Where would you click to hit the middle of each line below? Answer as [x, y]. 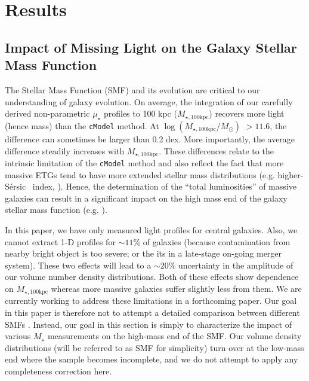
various [18, 336]
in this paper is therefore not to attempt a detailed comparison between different [152, 313]
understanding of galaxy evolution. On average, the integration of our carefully [149, 101]
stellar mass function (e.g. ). [56, 210]
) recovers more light [247, 113]
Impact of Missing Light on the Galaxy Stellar [151, 47]
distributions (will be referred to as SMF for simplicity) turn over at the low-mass [154, 347]
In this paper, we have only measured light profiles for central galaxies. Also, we [151, 230]
